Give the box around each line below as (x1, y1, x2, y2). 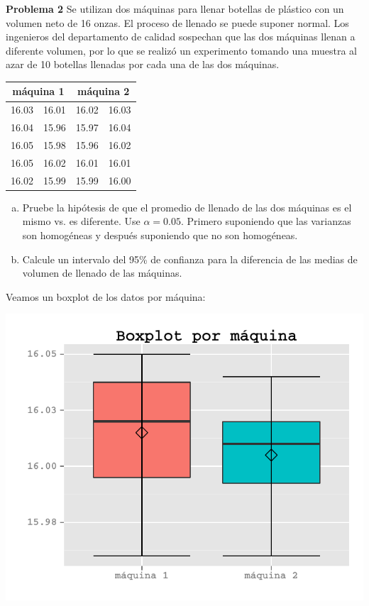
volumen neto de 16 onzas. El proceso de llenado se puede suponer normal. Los (6, 15, 349, 30)
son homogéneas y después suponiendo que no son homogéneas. (22, 227, 298, 242)
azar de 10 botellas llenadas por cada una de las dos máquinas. (6, 57, 280, 72)
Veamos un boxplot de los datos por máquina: (6, 289, 206, 304)
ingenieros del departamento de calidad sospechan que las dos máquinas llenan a (6, 29, 356, 44)
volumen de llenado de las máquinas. (22, 265, 182, 280)
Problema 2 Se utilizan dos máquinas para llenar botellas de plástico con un (6, 1, 344, 16)
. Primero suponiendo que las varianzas (180, 214, 351, 228)
